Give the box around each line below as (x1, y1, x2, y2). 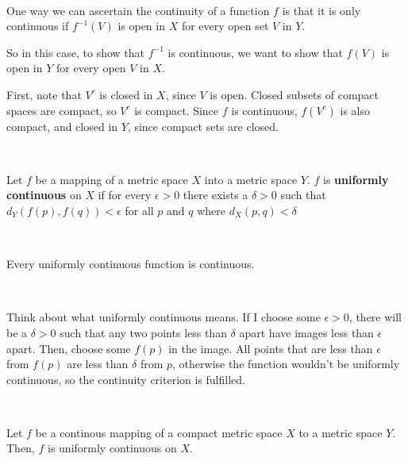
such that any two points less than (60, 324, 227, 340)
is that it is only (282, 2, 361, 18)
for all (125, 202, 154, 218)
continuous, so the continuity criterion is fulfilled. (6, 371, 245, 387)
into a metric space (204, 171, 298, 187)
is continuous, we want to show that (167, 44, 343, 60)
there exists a (183, 186, 248, 203)
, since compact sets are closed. (127, 117, 279, 134)
